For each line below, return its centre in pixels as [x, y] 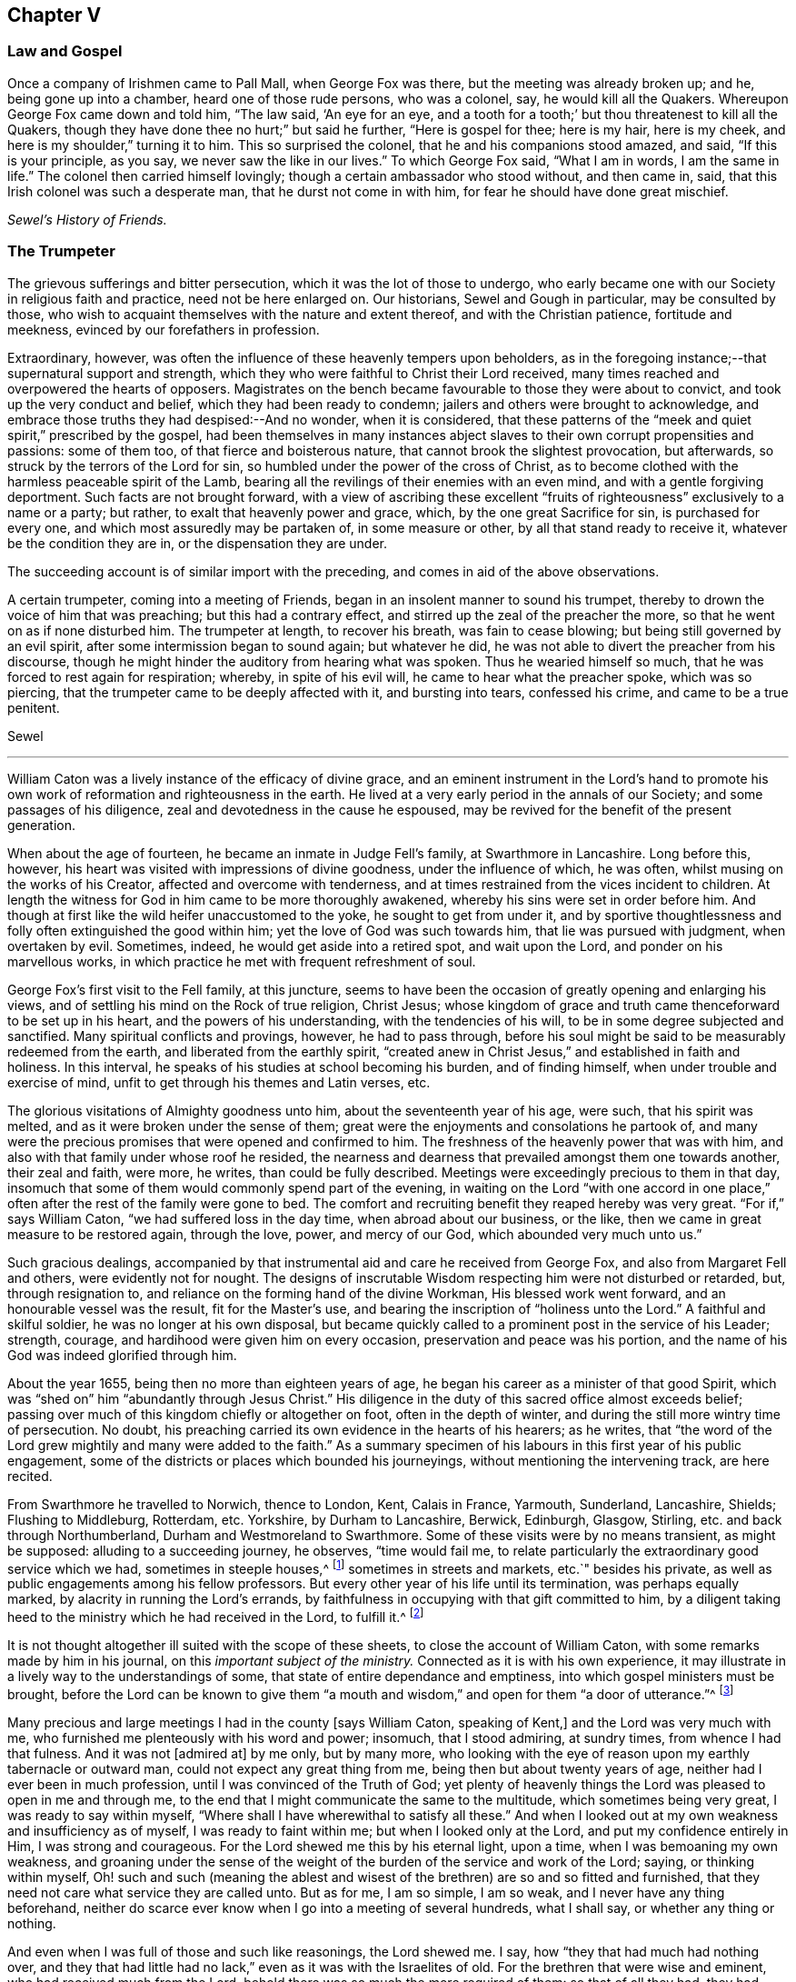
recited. [30, 1476]
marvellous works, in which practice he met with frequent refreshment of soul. [242, 961]
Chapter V [55, 15]
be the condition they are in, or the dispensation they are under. [198, 543]
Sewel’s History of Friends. [87, 219]
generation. [41, 825]
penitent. [34, 707]
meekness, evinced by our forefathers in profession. [164, 329]
